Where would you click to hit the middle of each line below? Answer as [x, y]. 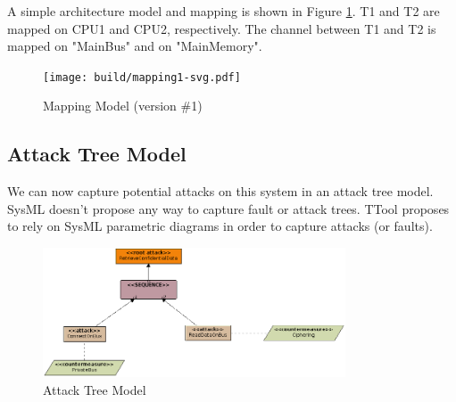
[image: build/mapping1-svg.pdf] [142, 77]
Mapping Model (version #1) [123, 106]
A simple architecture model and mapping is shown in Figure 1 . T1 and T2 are [224, 11]
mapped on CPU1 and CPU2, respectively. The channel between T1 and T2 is [222, 28]
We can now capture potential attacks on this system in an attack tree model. [220, 191]
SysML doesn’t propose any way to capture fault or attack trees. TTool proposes [228, 208]
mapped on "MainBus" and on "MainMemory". [135, 46]
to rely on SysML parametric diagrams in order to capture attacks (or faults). [220, 226]
